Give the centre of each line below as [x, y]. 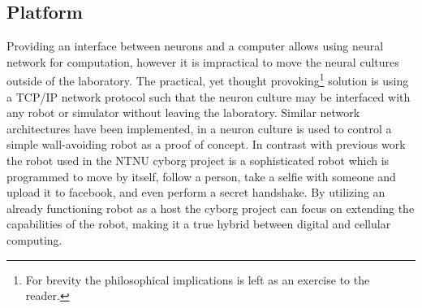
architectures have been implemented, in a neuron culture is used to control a [199, 128]
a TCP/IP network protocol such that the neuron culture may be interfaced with [209, 96]
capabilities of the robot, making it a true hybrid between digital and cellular [199, 224]
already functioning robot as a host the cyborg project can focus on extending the [211, 208]
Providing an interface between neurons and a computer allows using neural [195, 46]
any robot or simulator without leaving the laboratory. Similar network [183, 113]
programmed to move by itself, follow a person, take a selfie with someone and [201, 176]
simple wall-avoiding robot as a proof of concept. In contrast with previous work [206, 144]
